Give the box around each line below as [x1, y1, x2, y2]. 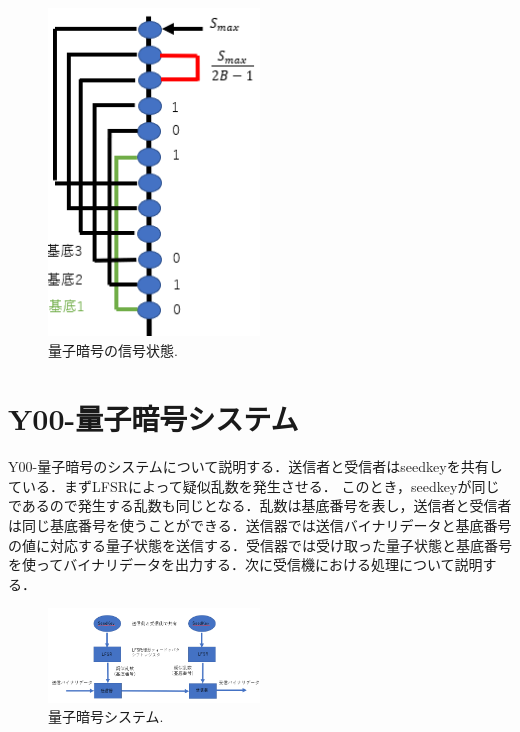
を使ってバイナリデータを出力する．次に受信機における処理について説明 [8, 554, 483, 575]
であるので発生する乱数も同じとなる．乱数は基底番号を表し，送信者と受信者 [8, 495, 512, 516]
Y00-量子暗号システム [8, 398, 299, 439]
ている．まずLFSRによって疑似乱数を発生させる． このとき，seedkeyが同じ [8, 475, 500, 496]
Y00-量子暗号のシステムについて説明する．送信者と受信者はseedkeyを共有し [8, 456, 503, 477]
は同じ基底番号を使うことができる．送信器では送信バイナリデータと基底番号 [8, 515, 512, 535]
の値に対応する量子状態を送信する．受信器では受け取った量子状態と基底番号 [8, 534, 512, 555]
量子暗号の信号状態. [48, 339, 178, 360]
